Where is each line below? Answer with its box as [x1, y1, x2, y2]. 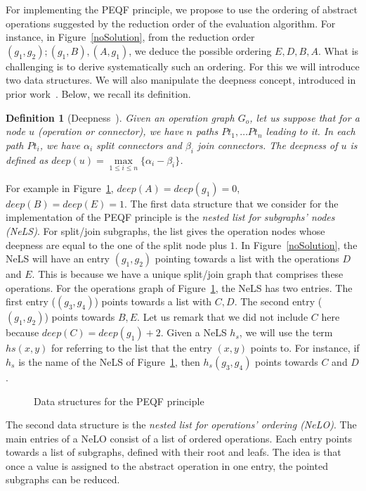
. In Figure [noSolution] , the [235, 237, 358, 252]
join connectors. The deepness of [197, 137, 338, 152]
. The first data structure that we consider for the [124, 196, 339, 210]
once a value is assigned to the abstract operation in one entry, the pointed [6, 458, 328, 473]
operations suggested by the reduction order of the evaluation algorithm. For [6, 15, 336, 30]
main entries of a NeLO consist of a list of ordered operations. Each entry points [6, 431, 352, 445]
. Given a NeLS [160, 325, 227, 340]
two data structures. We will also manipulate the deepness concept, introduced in [6, 72, 356, 87]
